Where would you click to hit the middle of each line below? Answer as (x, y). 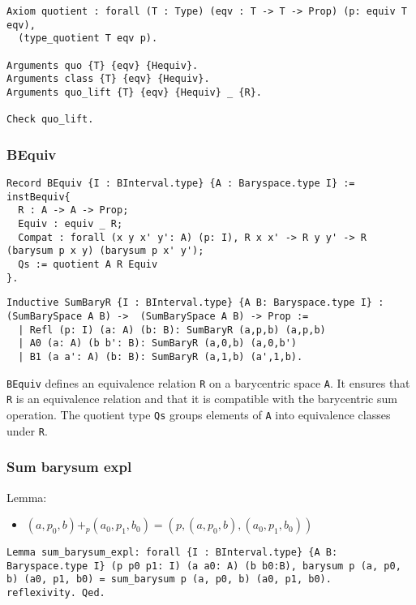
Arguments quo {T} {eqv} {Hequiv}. (103, 65)
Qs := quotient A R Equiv (88, 265)
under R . (27, 430)
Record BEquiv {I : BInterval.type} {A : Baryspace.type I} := (181, 184)
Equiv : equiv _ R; (71, 224)
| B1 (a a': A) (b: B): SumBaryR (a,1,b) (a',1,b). (161, 357)
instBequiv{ (39, 197)
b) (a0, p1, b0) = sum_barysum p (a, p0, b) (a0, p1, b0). (169, 579)
